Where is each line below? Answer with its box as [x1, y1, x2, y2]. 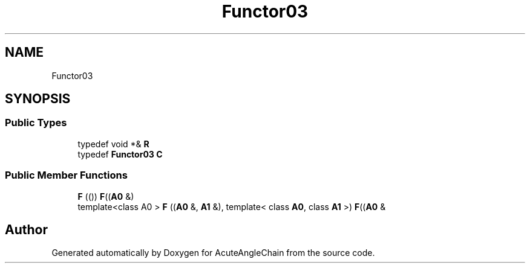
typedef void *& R [77, 138, 149, 149]
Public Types [5, 116, 67, 129]
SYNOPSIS [5, 91, 71, 107]
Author [5, 222, 48, 237]
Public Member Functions [5, 169, 128, 182]
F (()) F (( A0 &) [77, 191, 134, 202]
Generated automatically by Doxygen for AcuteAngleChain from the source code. [51, 247, 375, 258]
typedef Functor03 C [77, 148, 163, 159]
